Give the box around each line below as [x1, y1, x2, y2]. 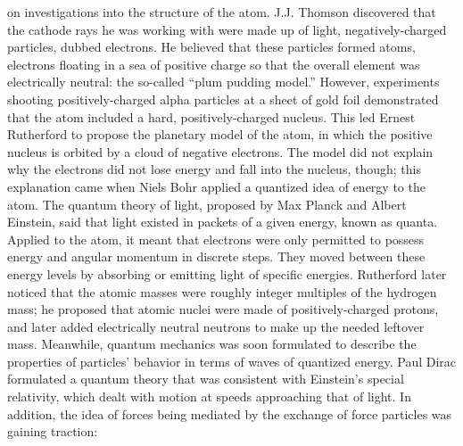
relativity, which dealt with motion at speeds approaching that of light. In [7, 387, 411, 406]
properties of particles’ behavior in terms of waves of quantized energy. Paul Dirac [7, 351, 457, 370]
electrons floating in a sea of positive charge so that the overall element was [7, 54, 420, 73]
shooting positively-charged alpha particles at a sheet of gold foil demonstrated [7, 89, 439, 108]
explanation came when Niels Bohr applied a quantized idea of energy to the [7, 177, 426, 195]
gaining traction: [7, 422, 98, 441]
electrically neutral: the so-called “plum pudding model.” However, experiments [7, 72, 440, 91]
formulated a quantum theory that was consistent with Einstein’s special [7, 369, 404, 388]
